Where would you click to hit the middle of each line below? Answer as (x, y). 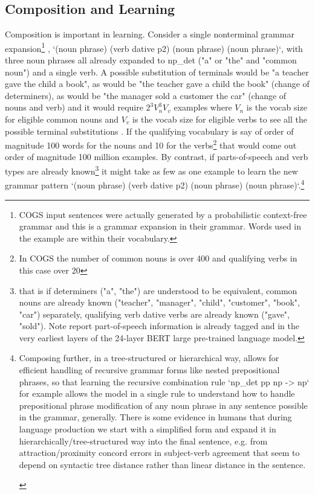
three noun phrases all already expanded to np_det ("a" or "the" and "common (151, 60)
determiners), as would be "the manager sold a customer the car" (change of (146, 95)
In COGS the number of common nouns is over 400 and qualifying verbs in (158, 258)
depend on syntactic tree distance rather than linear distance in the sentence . (162, 464)
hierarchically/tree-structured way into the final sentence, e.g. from (143, 441)
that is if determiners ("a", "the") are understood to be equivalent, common (158, 290)
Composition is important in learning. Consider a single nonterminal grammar (150, 34)
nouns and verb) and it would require (74, 107)
